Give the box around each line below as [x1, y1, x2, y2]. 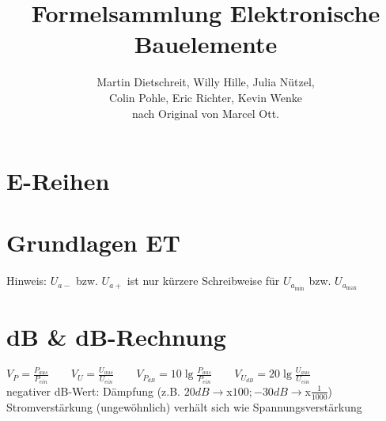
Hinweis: [6, 272, 47, 289]
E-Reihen [6, 165, 110, 197]
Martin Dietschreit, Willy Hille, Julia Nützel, [96, 74, 315, 90]
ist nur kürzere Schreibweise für [127, 272, 280, 289]
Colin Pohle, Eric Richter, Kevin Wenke [108, 89, 303, 105]
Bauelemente [134, 28, 278, 60]
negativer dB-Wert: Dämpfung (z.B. [6, 382, 181, 399]
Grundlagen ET [6, 226, 180, 259]
